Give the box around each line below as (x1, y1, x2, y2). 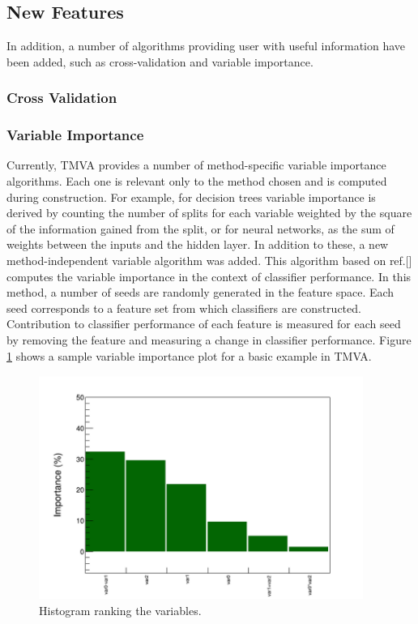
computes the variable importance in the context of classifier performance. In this (6, 267, 412, 284)
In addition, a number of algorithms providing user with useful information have (6, 37, 406, 54)
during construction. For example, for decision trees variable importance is (6, 188, 376, 205)
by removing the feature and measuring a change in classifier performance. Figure (6, 331, 412, 348)
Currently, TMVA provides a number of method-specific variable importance (6, 156, 386, 173)
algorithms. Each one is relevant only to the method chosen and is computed (6, 173, 387, 190)
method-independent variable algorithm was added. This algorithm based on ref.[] (6, 252, 412, 269)
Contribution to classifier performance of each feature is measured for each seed (6, 315, 401, 332)
